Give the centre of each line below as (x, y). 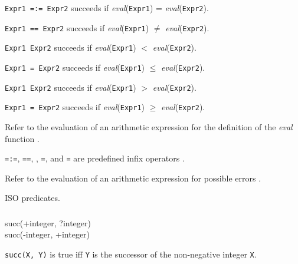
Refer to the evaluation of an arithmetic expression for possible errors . (133, 178)
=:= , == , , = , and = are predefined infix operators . (95, 158)
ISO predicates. (32, 198)
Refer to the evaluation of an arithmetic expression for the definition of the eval (149, 126)
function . (22, 138)
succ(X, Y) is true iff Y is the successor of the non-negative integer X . (131, 254)
